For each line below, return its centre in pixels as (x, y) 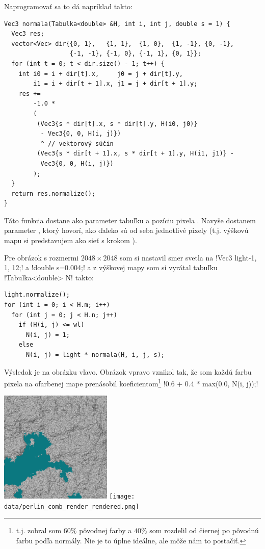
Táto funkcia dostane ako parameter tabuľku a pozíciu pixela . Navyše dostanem (130, 220)
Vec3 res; (28, 34)
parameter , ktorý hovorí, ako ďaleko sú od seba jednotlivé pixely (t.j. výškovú (126, 230)
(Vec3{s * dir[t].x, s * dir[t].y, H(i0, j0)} (117, 124)
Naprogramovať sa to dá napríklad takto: (68, 6)
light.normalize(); (37, 295)
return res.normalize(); (53, 193)
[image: (122, 497)
